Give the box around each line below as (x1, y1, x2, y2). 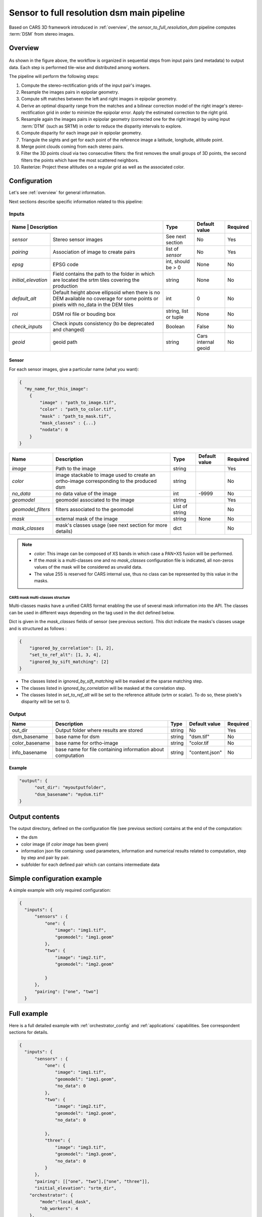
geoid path (52, 338, 78, 345)
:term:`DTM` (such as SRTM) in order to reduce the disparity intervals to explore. (21, 123, 182, 129)
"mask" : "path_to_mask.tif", (39, 413, 112, 419)
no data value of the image (55, 490, 117, 497)
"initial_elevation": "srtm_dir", (34, 1185, 116, 1191)
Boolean (165, 323, 185, 330)
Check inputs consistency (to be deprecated (52, 320, 154, 327)
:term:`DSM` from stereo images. (9, 31, 75, 37)
